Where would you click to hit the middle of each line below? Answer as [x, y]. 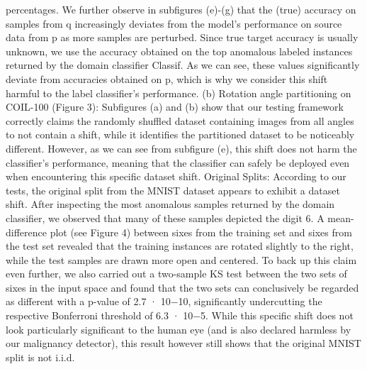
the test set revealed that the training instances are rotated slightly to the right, [180, 246]
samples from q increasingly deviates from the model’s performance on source [174, 23]
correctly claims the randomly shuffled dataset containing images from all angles [180, 120]
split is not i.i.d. [40, 357]
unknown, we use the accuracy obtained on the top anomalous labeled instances [179, 51]
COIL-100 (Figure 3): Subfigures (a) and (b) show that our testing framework [175, 107]
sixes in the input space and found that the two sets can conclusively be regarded [182, 287]
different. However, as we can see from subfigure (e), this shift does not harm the [181, 148]
